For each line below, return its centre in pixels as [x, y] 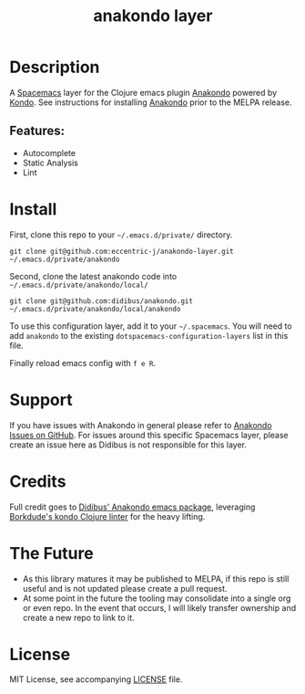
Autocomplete [49, 152]
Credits [38, 481]
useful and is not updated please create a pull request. [125, 588]
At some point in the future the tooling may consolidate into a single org [157, 598]
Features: [37, 131]
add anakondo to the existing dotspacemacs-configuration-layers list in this [149, 335]
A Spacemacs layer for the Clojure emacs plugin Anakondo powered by [143, 92]
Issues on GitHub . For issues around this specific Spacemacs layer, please [149, 435]
